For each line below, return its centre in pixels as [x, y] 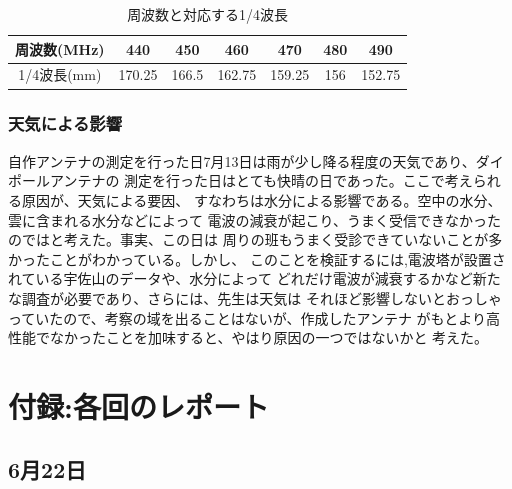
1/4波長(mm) [60, 74]
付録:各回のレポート [138, 405]
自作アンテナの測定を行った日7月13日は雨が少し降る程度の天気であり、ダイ [256, 160]
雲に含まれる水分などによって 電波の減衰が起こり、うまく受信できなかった [254, 219]
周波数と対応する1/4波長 [208, 14]
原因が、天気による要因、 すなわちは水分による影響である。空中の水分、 [261, 199]
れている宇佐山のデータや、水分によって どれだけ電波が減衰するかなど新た [254, 278]
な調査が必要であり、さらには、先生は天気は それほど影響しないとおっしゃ [255, 297]
